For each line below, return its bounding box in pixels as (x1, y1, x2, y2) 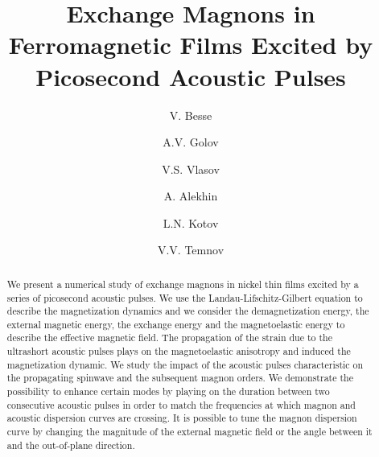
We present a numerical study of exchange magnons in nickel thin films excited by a (6, 277, 359, 290)
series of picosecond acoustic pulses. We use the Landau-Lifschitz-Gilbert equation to (6, 290, 363, 304)
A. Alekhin (163, 187, 218, 204)
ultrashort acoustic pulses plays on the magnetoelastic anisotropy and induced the (6, 344, 351, 358)
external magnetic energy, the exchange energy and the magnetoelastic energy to (6, 317, 345, 331)
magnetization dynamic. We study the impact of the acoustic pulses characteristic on (6, 357, 364, 371)
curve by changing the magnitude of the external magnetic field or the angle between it (6, 425, 373, 438)
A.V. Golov (163, 134, 219, 150)
